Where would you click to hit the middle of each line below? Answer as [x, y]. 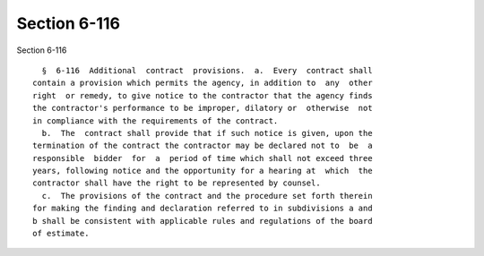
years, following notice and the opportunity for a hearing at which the [203, 171]
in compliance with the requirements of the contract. [156, 120]
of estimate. [61, 234]
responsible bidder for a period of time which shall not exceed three [203, 158]
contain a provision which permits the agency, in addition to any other [203, 83]
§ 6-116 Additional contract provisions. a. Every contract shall [207, 70]
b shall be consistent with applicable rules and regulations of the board [203, 221]
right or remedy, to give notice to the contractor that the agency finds [203, 95]
